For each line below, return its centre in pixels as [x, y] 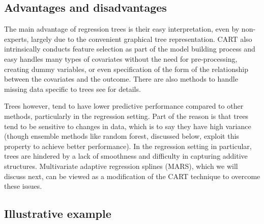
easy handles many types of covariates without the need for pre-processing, [121, 58]
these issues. [23, 186]
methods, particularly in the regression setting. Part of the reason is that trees [126, 116]
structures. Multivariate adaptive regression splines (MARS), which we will [121, 166]
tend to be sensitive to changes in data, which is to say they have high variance [128, 126]
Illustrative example [58, 214]
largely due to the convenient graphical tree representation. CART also [142, 39]
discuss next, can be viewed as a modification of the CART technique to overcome [132, 176]
